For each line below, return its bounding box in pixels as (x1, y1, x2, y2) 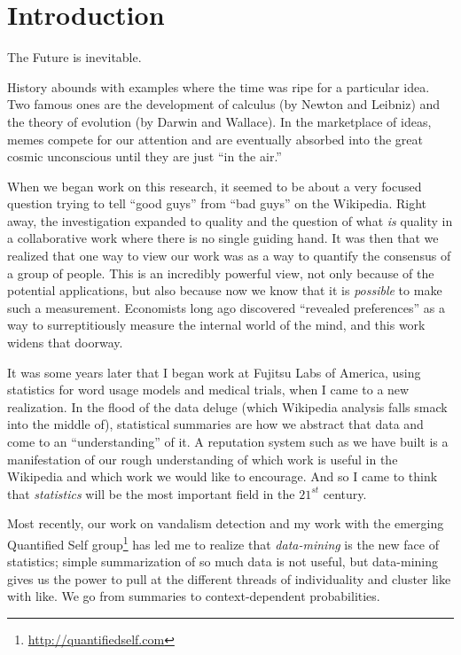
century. (323, 484, 367, 503)
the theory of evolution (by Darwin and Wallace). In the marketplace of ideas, (7, 112, 432, 130)
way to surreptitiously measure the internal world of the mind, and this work (7, 316, 426, 334)
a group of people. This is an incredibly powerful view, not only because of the (7, 263, 434, 282)
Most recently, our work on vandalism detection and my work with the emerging (7, 514, 444, 533)
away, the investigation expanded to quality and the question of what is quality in (7, 211, 453, 230)
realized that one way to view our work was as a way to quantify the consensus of (7, 246, 451, 265)
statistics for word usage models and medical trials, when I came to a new (7, 380, 410, 399)
